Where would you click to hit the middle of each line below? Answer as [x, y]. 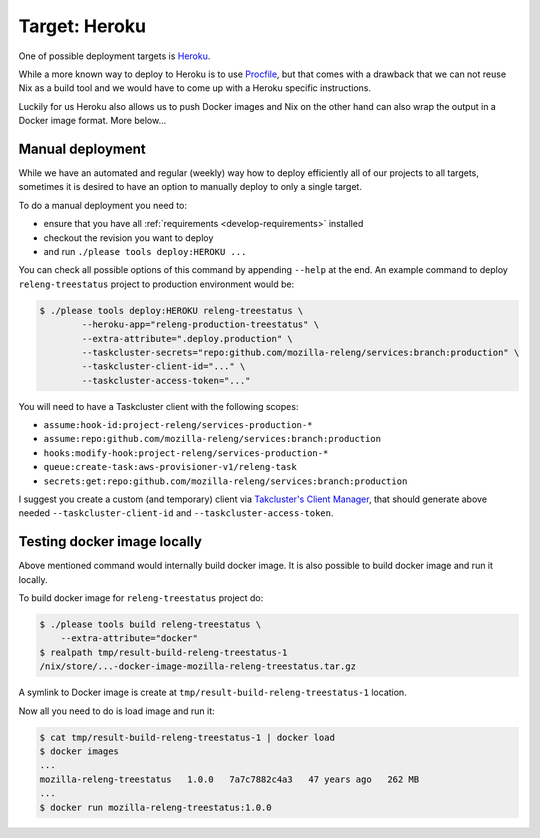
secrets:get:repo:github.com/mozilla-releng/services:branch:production [225, 481]
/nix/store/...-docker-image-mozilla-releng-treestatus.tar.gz [198, 666]
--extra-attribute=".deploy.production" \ [187, 338]
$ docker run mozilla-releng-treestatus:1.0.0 [155, 807]
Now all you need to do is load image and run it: [116, 711]
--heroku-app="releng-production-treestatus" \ [200, 324]
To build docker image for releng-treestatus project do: [141, 598]
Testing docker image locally [110, 541]
